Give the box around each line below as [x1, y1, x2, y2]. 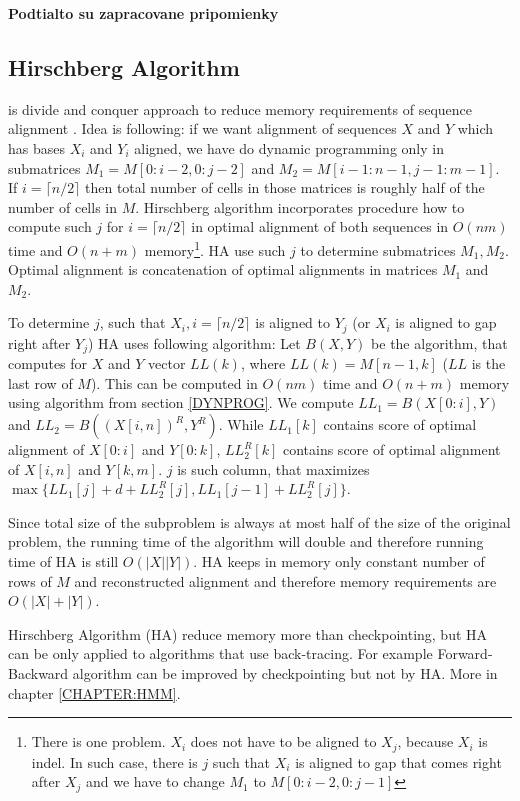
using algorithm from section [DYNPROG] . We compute [8, 392, 354, 413]
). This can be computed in [90, 372, 258, 393]
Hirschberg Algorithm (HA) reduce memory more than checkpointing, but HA [8, 623, 488, 644]
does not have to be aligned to [190, 731, 377, 752]
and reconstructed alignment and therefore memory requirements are [74, 570, 497, 591]
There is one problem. [31, 731, 166, 752]
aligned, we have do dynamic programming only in [134, 137, 444, 158]
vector [148, 353, 186, 374]
